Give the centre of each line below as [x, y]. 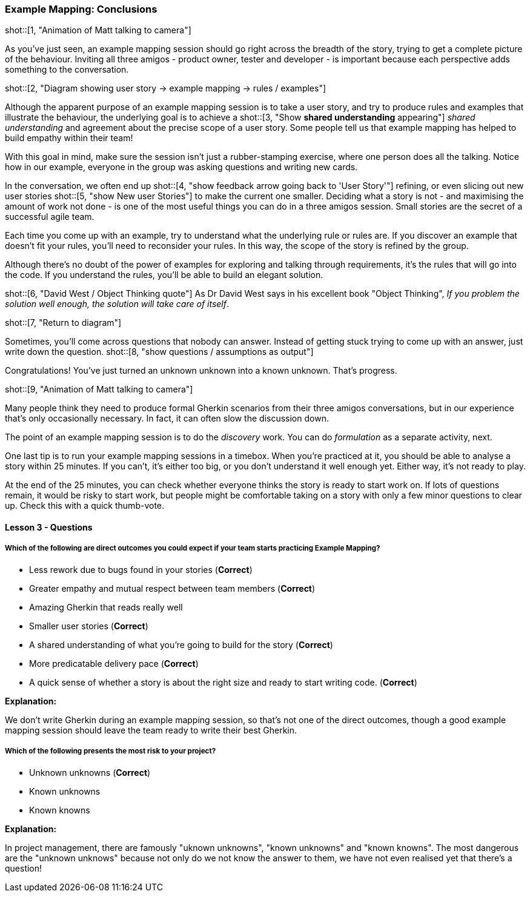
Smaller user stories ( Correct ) [89, 626]
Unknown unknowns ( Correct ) [90, 772]
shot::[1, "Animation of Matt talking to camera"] [98, 30]
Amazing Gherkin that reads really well [106, 607]
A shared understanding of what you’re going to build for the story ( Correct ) [181, 644]
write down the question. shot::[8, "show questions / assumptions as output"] [159, 352]
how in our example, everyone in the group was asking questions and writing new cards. [181, 167]
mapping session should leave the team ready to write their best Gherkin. [151, 730]
